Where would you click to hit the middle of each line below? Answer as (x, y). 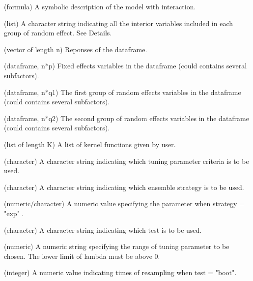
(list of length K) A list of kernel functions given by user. (90, 144)
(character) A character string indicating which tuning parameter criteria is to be (126, 161)
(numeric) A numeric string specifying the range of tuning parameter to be (117, 246)
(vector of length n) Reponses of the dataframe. (76, 49)
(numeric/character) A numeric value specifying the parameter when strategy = (125, 203)
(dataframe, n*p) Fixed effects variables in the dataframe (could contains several (126, 66)
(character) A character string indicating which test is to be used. (103, 230)
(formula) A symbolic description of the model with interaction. (100, 6)
